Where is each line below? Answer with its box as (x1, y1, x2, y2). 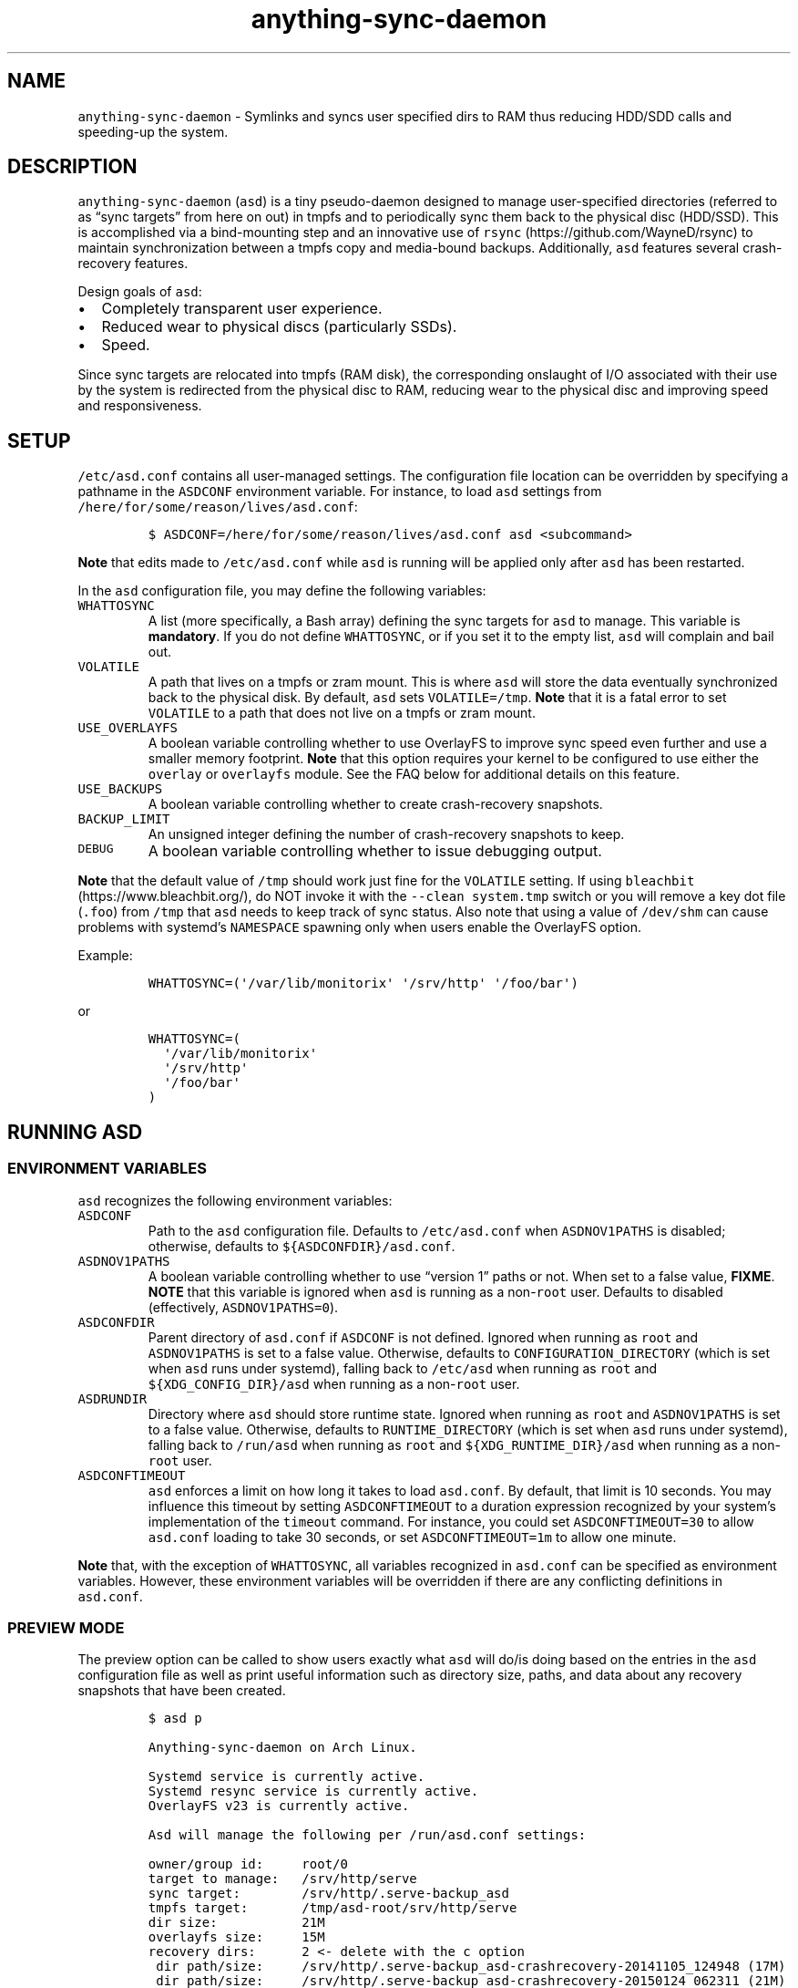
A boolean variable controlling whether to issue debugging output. (148, 842, 602, 861)
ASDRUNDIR (77, 1391, 148, 1406)
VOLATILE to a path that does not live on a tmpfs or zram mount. (148, 705, 536, 721)
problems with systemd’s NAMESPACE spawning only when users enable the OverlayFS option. (77, 919, 641, 936)
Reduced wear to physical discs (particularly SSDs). (101, 317, 457, 337)
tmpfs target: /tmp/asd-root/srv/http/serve (148, 1900, 517, 1916)
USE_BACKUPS (77, 782, 163, 797)
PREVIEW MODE (7, 1618, 125, 1637)
